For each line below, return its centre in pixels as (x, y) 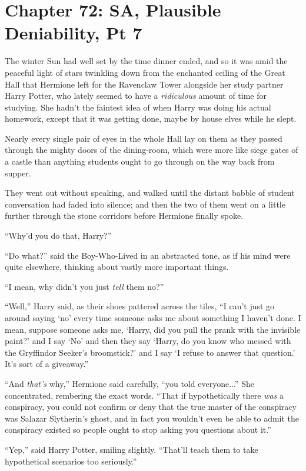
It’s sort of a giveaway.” (47, 364)
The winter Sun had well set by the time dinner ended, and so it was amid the (146, 61)
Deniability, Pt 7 (74, 33)
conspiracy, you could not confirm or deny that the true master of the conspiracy (151, 407)
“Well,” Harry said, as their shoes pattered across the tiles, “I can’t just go (140, 306)
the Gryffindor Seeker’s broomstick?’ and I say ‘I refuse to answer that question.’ (150, 352)
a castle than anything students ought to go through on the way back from (140, 161)
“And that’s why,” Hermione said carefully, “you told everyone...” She (129, 383)
